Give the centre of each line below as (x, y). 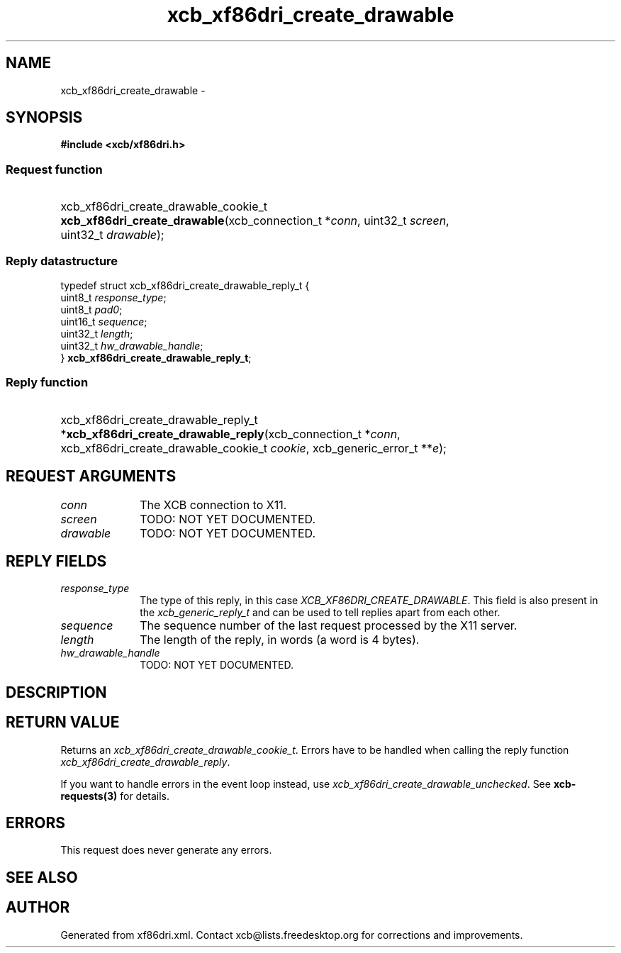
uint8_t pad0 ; (91, 309)
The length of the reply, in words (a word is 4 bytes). (280, 640)
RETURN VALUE (63, 723)
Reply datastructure (62, 261)
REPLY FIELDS (56, 561)
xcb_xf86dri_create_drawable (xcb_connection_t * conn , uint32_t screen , (255, 221)
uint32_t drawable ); (112, 235)
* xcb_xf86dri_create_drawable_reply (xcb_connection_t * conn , (230, 434)
